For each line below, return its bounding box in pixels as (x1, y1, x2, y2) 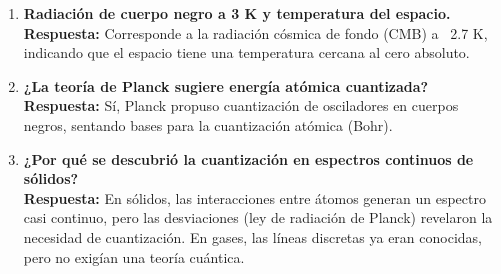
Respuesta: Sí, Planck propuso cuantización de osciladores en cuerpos (23, 95, 459, 116)
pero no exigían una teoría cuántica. (23, 246, 245, 267)
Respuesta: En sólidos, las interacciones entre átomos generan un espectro (23, 187, 486, 208)
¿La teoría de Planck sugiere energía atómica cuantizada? (23, 75, 429, 96)
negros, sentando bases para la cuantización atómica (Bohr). (23, 114, 393, 135)
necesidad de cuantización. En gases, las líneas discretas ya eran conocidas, (23, 226, 482, 247)
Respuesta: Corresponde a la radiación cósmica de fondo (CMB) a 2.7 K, (23, 22, 488, 43)
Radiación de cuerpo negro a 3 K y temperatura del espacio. (23, 3, 451, 23)
